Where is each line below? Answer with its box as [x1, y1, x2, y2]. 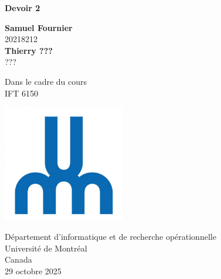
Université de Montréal [5, 242, 87, 254]
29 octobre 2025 [5, 265, 62, 277]
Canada [5, 253, 32, 266]
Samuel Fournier [5, 21, 73, 33]
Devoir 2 [5, 2, 40, 13]
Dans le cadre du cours [5, 75, 87, 87]
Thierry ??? [5, 44, 53, 56]
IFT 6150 [5, 87, 38, 99]
